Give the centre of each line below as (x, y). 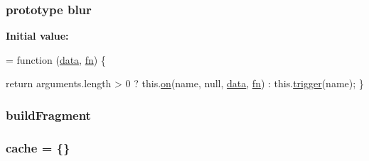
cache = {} (38, 147)
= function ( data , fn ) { (56, 59)
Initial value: (37, 36)
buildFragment (48, 115)
